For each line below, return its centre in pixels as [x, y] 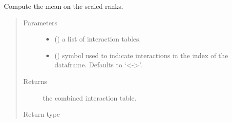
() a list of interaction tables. [98, 39]
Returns [35, 81]
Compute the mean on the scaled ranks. [64, 6]
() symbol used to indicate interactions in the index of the [141, 55]
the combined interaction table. [90, 97]
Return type [42, 114]
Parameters [40, 22]
